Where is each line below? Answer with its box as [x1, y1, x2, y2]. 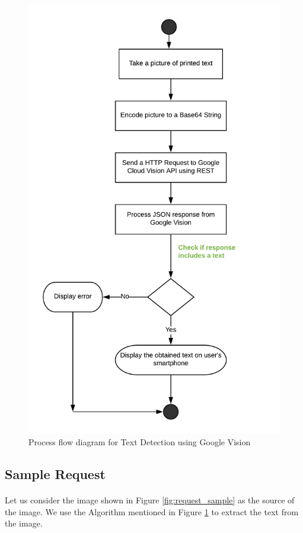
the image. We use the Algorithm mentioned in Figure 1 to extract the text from [5, 505, 299, 518]
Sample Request [5, 465, 106, 483]
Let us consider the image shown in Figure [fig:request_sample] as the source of [5, 494, 295, 506]
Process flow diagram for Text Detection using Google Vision [28, 436, 251, 448]
